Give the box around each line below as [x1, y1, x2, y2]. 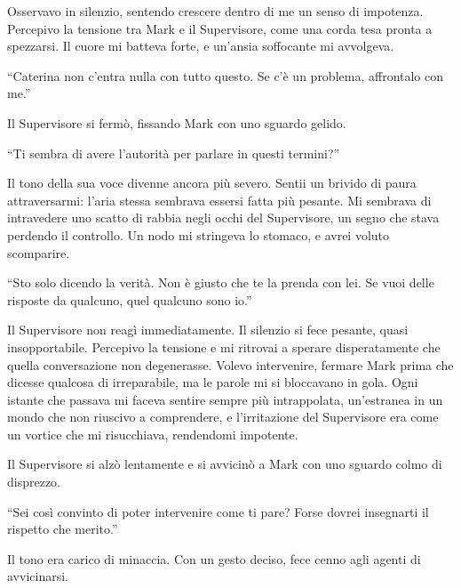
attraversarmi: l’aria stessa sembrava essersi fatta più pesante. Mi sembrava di [7, 190, 432, 209]
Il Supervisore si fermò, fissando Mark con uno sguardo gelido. [7, 113, 346, 132]
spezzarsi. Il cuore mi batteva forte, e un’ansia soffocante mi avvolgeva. [7, 36, 394, 55]
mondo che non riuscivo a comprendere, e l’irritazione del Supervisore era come [7, 407, 439, 426]
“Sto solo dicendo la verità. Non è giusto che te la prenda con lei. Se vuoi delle [7, 273, 434, 292]
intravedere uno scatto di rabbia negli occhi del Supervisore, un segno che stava [7, 208, 440, 227]
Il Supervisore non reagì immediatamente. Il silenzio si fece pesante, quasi [7, 320, 409, 339]
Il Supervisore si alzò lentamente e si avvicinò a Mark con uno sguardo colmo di [7, 455, 442, 473]
